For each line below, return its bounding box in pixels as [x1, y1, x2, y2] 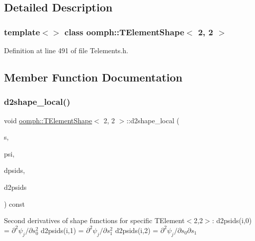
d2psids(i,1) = [41, 225, 84, 235]
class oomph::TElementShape [64, 25, 184, 38]
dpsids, [4, 165, 25, 175]
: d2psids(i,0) [212, 215, 252, 226]
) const [4, 198, 25, 209]
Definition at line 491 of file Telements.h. [4, 45, 128, 55]
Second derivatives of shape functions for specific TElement [4, 215, 185, 226]
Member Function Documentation [4, 69, 183, 84]
